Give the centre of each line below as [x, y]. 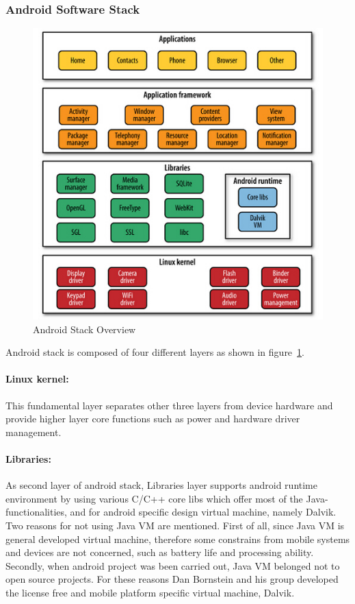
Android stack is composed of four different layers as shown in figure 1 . [155, 352]
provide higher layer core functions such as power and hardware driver [153, 419]
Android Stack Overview [84, 329]
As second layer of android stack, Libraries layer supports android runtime [161, 485]
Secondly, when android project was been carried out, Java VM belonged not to [173, 565]
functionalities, [36, 512]
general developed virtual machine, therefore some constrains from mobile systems [178, 539]
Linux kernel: [37, 379]
